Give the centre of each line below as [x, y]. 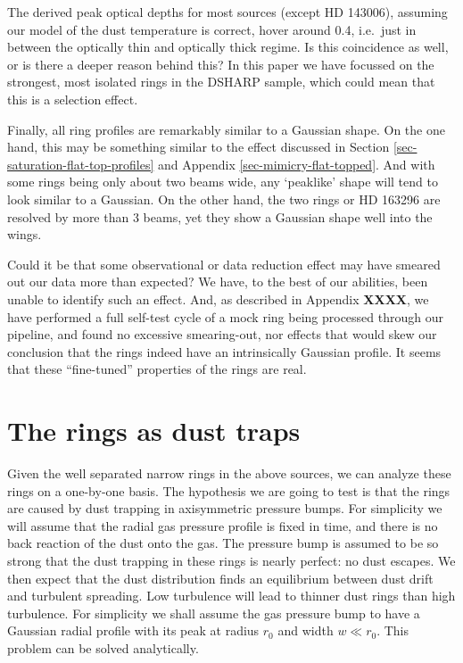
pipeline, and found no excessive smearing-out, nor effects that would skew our [222, 334]
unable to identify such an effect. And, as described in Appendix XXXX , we [218, 298]
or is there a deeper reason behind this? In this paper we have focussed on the [221, 64]
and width [306, 630]
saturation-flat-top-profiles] [81, 164]
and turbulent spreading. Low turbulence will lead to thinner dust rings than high [231, 596]
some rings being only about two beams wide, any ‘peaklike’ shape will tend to [223, 182]
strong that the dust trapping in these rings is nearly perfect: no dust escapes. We [231, 560]
